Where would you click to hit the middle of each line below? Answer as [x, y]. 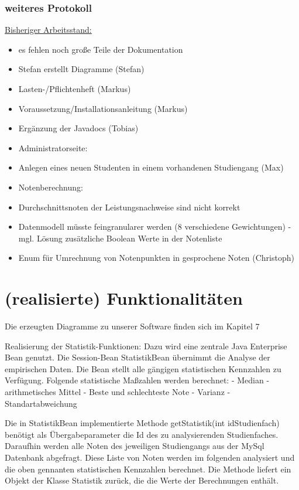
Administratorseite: [53, 147]
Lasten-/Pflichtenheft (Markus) [75, 89]
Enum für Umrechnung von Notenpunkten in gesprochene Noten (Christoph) [156, 258]
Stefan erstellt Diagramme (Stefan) [81, 69]
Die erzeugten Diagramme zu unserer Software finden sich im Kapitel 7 [132, 326]
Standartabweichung [41, 403]
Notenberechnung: [51, 187]
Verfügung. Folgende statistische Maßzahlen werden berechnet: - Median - [137, 380]
